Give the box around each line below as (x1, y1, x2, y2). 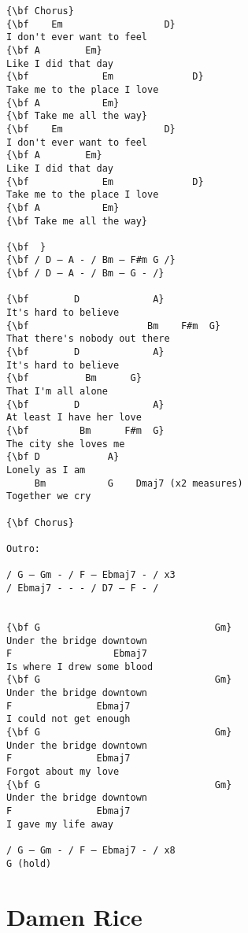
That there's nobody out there (6, 333, 170, 345)
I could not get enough (6, 713, 131, 725)
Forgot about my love (6, 766, 120, 778)
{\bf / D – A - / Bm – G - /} (6, 268, 165, 280)
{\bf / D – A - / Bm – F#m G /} (6, 254, 176, 266)
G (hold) (6, 857, 52, 869)
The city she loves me (6, 438, 125, 450)
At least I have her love (6, 412, 142, 424)
